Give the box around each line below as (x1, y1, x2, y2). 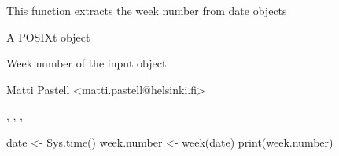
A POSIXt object (6, 28, 90, 45)
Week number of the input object (6, 55, 167, 71)
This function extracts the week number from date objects (6, 2, 287, 18)
